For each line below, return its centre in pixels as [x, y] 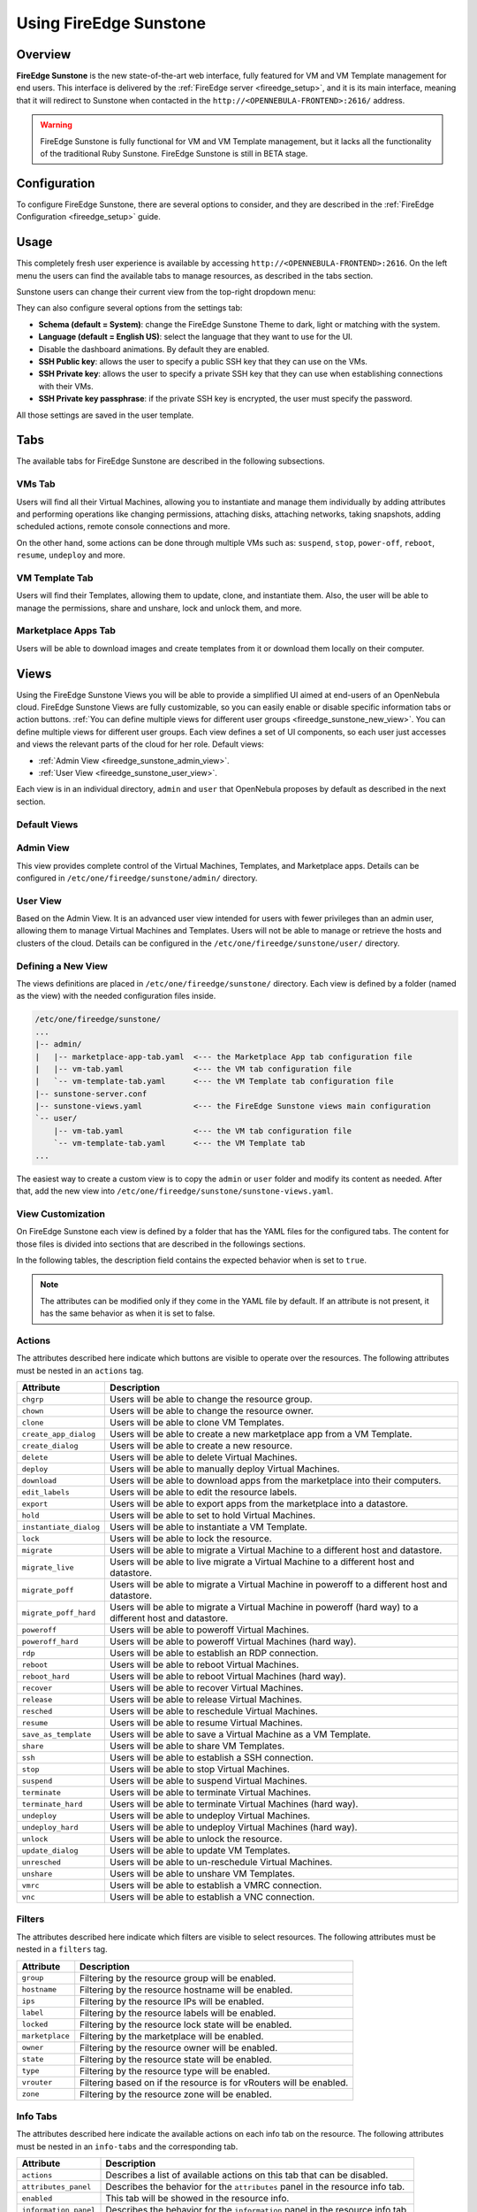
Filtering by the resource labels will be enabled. [178, 2013]
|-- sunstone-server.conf [91, 1094]
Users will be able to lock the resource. [191, 1539]
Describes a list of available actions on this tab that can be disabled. [247, 2175]
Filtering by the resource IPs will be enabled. [172, 2001]
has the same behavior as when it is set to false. [128, 1313]
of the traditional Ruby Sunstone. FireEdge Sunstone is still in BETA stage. [174, 154]
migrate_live [48, 1567]
